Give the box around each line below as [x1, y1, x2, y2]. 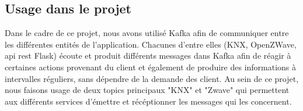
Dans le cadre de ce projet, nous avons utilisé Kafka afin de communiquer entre [5, 27, 289, 39]
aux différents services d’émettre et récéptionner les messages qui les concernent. [5, 95, 292, 107]
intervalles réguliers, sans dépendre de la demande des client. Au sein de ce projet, [5, 72, 299, 84]
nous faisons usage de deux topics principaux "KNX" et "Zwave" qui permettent [5, 84, 290, 96]
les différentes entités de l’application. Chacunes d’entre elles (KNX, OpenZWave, [5, 38, 297, 50]
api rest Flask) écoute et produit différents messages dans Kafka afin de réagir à [5, 49, 291, 62]
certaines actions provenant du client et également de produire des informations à [5, 60, 297, 73]
